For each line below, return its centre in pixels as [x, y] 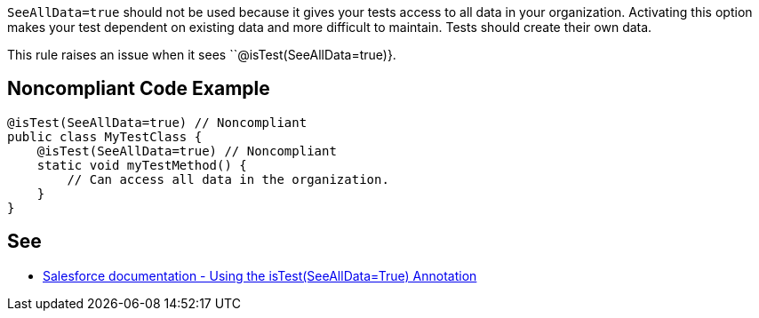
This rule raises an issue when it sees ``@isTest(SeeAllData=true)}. [202, 55]
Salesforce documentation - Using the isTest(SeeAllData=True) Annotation [260, 275]
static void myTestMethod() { [142, 165]
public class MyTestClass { [105, 136]
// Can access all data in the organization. [228, 179]
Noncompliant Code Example [139, 89]
